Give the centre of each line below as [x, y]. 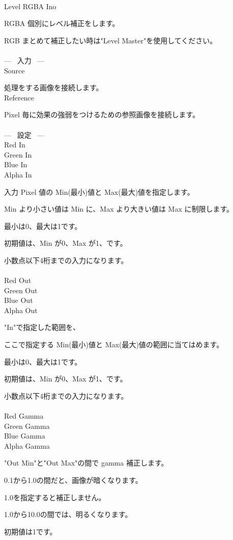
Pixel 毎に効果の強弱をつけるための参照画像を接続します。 [102, 114]
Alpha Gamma [27, 445]
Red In [15, 145]
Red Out [18, 280]
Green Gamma [27, 426]
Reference [19, 97]
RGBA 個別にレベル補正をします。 [62, 23]
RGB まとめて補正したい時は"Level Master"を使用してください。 [111, 40]
